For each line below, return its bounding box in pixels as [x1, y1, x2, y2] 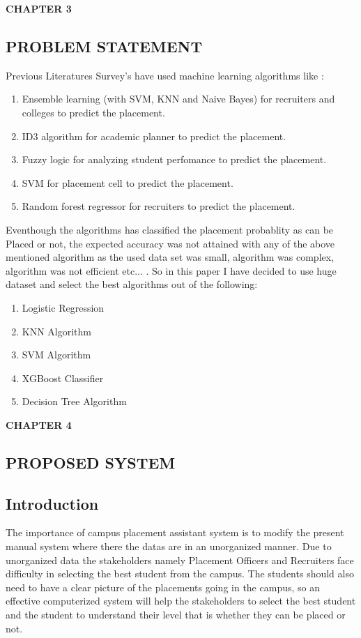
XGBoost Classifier [22, 370, 104, 385]
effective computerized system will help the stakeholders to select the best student [6, 593, 356, 608]
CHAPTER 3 [6, 1, 72, 15]
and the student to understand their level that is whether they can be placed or [6, 607, 346, 622]
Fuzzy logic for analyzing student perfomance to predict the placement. [22, 152, 327, 167]
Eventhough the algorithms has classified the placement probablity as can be [6, 222, 334, 236]
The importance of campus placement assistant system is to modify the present [6, 525, 344, 540]
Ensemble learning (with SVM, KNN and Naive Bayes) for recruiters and [22, 91, 335, 106]
